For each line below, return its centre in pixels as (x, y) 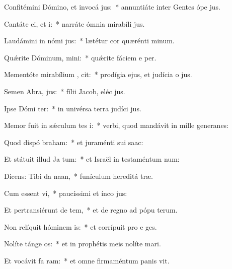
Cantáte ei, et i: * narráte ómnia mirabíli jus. (74, 23)
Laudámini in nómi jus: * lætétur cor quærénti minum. (89, 41)
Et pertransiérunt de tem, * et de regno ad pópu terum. (91, 210)
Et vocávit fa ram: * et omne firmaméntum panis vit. (87, 260)
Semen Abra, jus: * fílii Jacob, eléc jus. (65, 91)
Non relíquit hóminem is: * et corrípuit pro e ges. (81, 226)
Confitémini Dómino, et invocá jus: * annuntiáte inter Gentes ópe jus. (112, 7)
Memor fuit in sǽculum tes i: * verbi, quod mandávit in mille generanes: (117, 125)
